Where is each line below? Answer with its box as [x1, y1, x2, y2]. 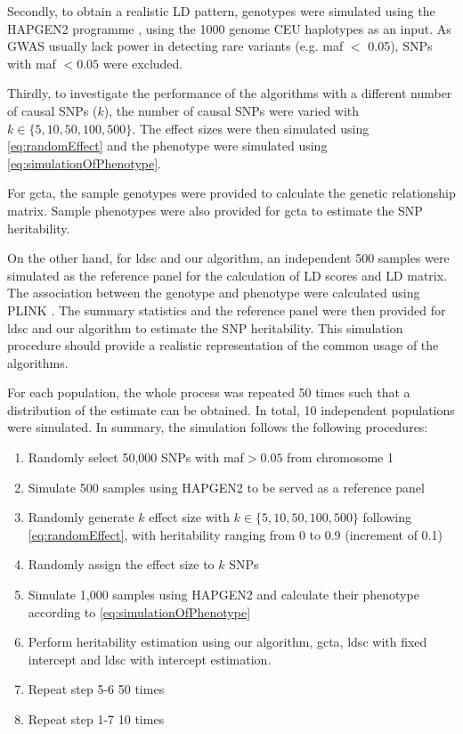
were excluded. [102, 53, 183, 72]
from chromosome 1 [287, 448, 394, 467]
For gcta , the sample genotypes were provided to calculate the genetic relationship [7, 183, 456, 202]
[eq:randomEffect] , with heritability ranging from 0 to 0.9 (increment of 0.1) [28, 525, 443, 543]
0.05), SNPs [368, 37, 433, 55]
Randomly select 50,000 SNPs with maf [28, 448, 244, 467]
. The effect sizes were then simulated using [132, 118, 370, 137]
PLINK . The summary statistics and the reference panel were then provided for [7, 300, 446, 319]
